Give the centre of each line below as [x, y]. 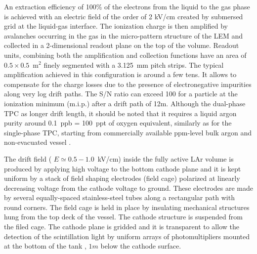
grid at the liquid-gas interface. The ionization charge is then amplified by [116, 26]
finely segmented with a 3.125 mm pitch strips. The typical [134, 64]
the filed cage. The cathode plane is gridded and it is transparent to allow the [122, 227]
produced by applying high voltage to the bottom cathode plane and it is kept [123, 168]
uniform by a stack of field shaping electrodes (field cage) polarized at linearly [122, 178]
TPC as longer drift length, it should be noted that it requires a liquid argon [120, 113]
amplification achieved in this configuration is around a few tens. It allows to [120, 74]
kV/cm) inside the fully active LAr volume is [166, 158]
